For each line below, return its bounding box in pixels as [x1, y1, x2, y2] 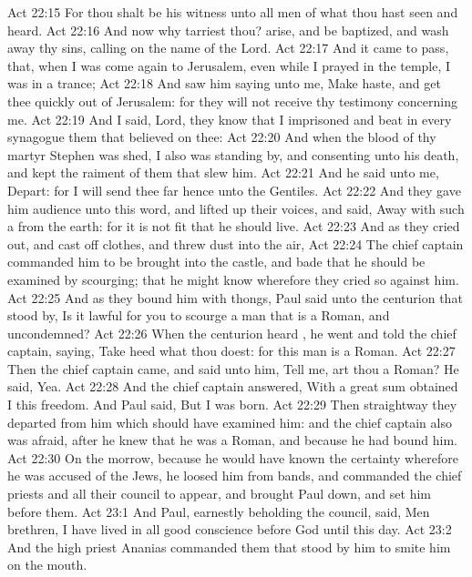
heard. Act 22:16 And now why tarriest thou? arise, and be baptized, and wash [7, 20, 449, 39]
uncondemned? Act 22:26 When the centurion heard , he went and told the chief [7, 323, 457, 342]
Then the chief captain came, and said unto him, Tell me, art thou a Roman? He [7, 359, 459, 378]
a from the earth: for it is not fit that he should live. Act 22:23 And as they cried [7, 217, 460, 236]
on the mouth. [7, 555, 87, 574]
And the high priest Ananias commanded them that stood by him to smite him [7, 537, 451, 556]
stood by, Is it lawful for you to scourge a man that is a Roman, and [7, 306, 390, 325]
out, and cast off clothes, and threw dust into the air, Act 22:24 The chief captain [7, 234, 464, 253]
